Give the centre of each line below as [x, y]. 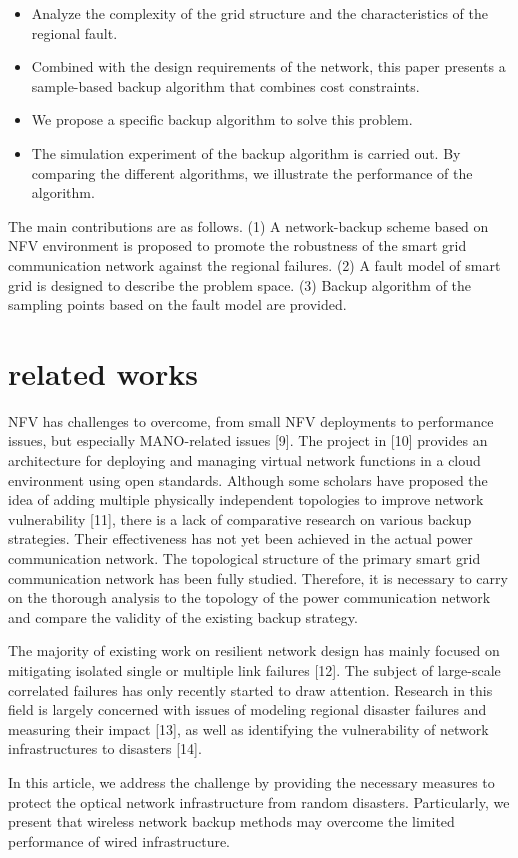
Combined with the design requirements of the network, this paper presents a [268, 66]
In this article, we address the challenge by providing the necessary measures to [251, 781]
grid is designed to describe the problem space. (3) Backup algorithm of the [240, 284]
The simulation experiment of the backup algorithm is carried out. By [246, 152]
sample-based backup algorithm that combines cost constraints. [225, 85]
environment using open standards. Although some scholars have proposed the [248, 479]
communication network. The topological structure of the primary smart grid [244, 558]
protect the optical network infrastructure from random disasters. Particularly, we [259, 801]
